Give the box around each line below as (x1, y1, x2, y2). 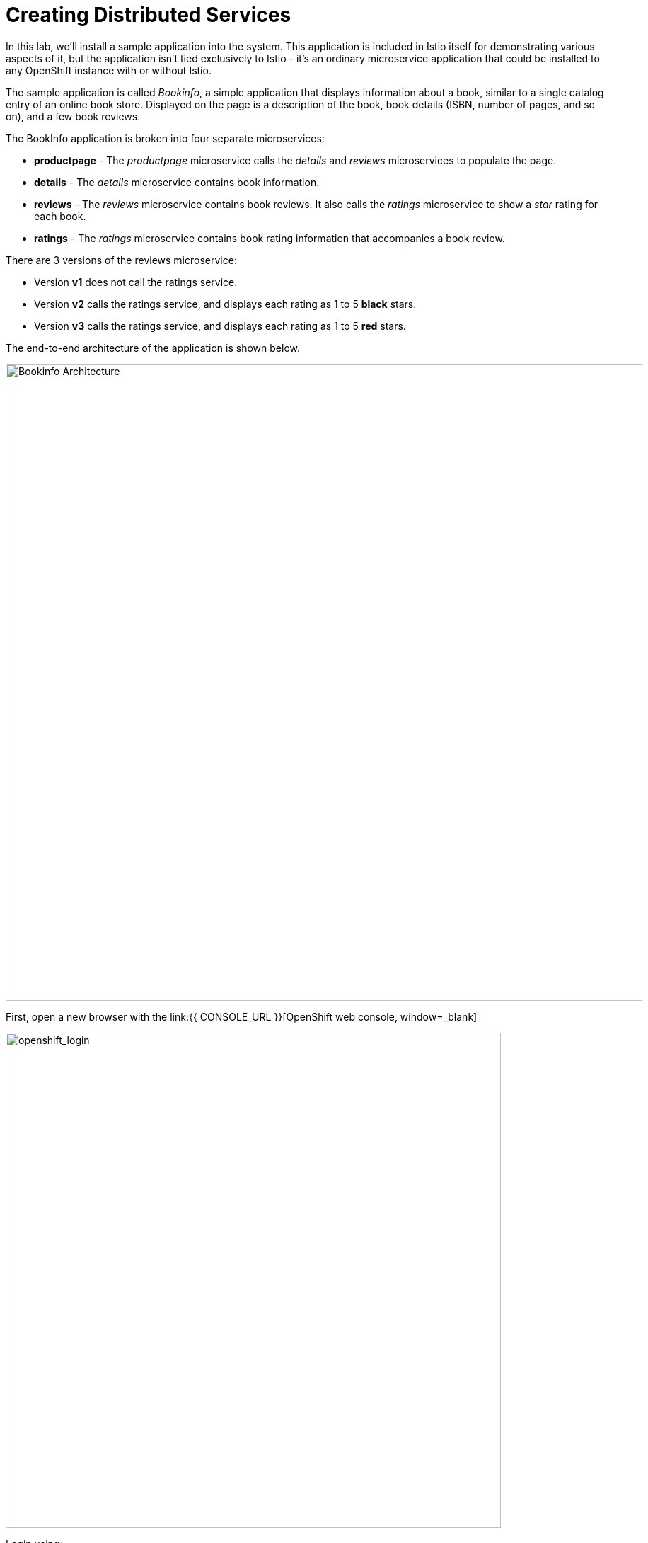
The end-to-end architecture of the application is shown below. (6, 341, 300, 354)
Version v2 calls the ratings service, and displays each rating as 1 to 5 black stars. (34, 297, 417, 310)
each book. (34, 210, 86, 222)
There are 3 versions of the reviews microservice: (6, 253, 237, 266)
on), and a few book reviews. (6, 110, 141, 122)
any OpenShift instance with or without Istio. (6, 64, 212, 76)
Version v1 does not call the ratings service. (34, 275, 238, 288)
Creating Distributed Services (6, 3, 291, 27)
